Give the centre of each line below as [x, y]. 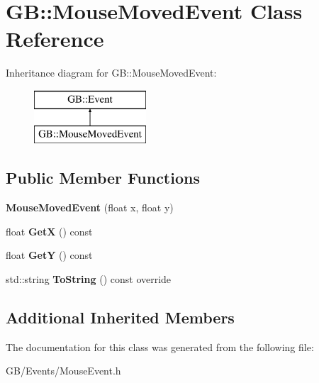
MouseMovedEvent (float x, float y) [90, 207]
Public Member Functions [103, 178]
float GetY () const [49, 255]
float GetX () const [49, 231]
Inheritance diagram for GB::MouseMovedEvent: [111, 73]
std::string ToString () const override [89, 279]
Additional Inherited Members [120, 317]
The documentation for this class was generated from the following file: [160, 346]
